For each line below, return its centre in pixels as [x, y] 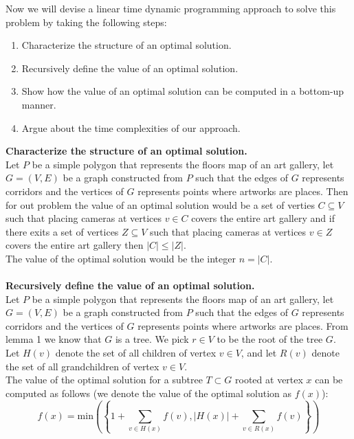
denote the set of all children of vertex [136, 353]
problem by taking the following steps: [86, 22]
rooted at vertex [269, 380]
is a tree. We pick [152, 339]
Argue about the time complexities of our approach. [131, 127]
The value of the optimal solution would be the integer [121, 258]
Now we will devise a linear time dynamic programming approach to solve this [171, 8]
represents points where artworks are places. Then [243, 191]
